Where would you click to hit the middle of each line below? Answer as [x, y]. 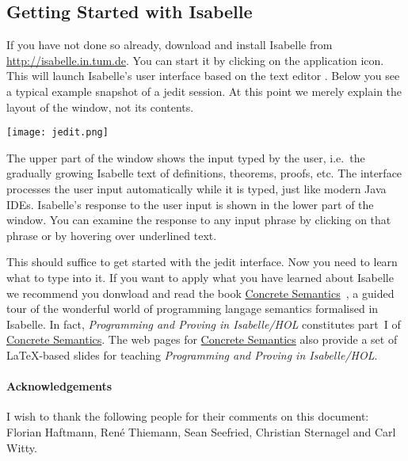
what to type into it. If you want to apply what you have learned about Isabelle [200, 277]
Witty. [22, 447]
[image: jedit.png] [57, 133]
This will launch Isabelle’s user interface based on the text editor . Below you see [203, 76]
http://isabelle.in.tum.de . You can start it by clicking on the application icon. [195, 60]
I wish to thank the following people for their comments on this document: [188, 416]
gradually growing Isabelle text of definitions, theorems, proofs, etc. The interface [204, 173]
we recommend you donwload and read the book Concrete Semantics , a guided [200, 293]
